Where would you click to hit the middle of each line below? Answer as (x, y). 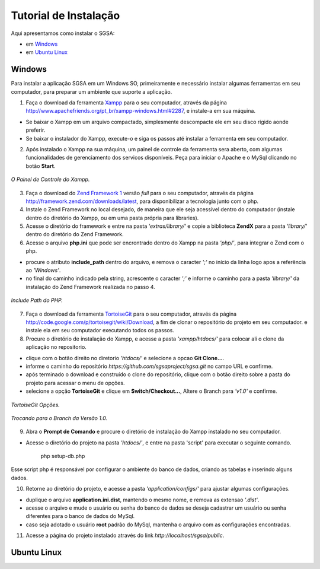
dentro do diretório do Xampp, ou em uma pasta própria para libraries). (112, 218)
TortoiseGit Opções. (36, 405)
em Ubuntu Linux (47, 52)
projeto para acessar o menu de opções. (75, 383)
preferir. (36, 130)
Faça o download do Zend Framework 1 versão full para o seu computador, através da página (140, 193)
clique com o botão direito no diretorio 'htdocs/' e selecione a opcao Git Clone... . (125, 358)
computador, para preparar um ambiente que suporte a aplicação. (92, 91)
